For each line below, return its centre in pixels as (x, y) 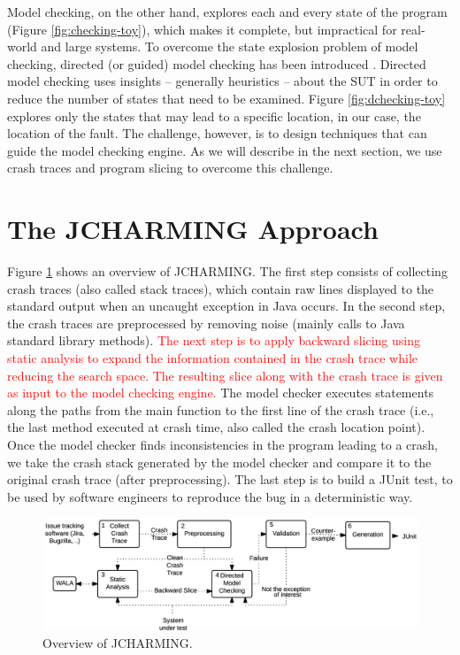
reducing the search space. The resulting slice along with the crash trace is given (225, 375)
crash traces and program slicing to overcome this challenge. (170, 168)
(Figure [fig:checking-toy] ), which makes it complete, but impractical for (202, 29)
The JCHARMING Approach (193, 229)
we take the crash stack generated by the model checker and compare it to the (219, 462)
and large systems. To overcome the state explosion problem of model (230, 46)
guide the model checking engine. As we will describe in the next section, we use (225, 150)
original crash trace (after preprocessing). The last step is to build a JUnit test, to (230, 479)
